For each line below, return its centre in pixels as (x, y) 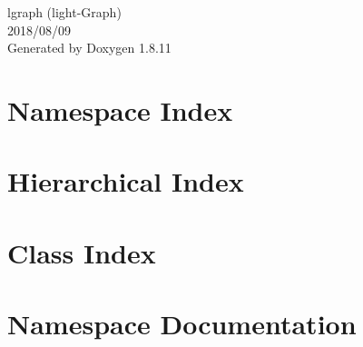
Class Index (82, 252)
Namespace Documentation (182, 324)
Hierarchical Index (126, 181)
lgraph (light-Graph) (64, 12)
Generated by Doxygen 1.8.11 (89, 48)
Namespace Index (120, 109)
